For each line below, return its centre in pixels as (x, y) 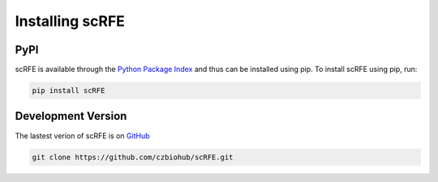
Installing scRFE (70, 21)
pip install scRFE (69, 91)
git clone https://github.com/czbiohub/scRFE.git (133, 157)
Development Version (71, 116)
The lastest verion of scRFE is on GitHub (82, 135)
